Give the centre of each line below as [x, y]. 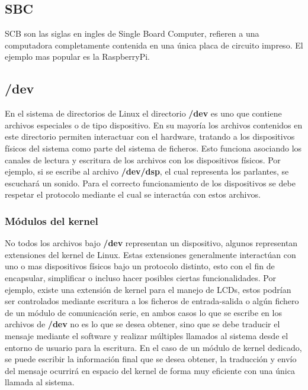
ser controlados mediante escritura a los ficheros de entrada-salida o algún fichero [152, 301]
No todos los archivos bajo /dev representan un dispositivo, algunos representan [151, 243]
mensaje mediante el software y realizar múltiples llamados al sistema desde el [147, 335]
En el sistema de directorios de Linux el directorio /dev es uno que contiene [143, 113]
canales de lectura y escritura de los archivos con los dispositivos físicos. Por [143, 159]
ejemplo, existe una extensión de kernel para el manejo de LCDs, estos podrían [148, 289]
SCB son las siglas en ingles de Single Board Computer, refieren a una [132, 33]
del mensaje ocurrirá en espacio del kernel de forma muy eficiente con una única [150, 370]
